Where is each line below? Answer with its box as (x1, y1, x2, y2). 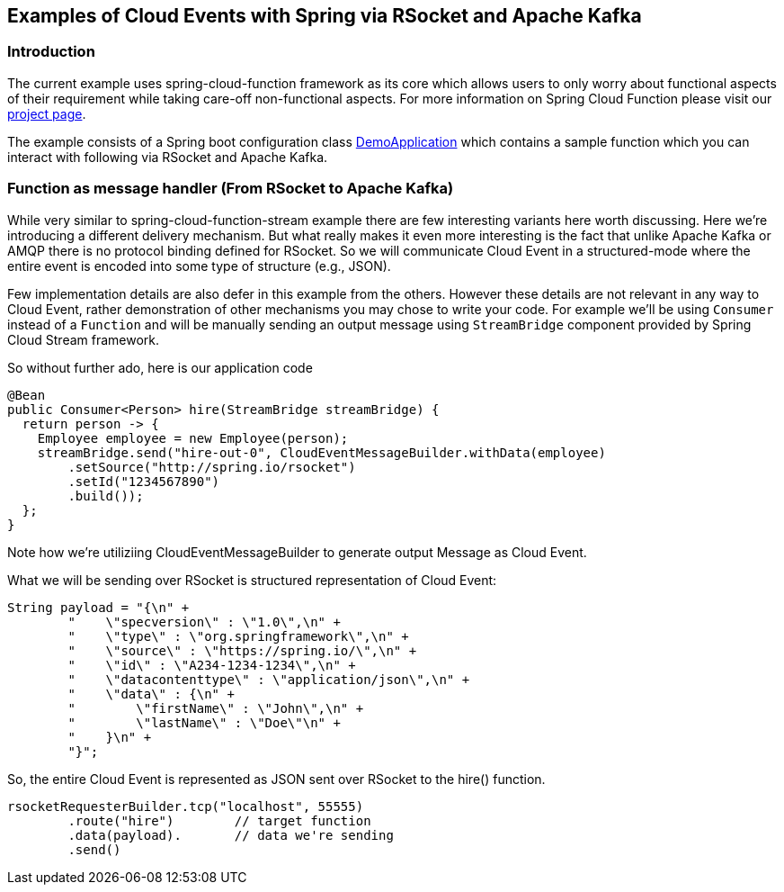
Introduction (7, 42, 95, 61)
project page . (7, 105, 86, 122)
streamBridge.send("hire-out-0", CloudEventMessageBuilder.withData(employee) (37, 445, 606, 460)
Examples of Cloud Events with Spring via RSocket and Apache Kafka (7, 5, 642, 27)
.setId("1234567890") (67, 473, 220, 489)
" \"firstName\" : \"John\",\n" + (67, 700, 364, 716)
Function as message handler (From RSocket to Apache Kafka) (7, 179, 454, 198)
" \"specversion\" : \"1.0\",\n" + (67, 614, 341, 629)
